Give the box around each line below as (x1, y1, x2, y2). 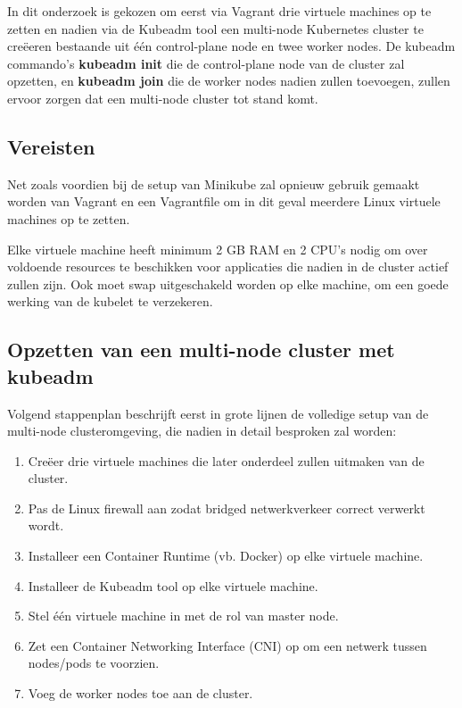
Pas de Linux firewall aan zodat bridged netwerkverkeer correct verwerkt (28, 498, 425, 517)
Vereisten (7, 132, 95, 160)
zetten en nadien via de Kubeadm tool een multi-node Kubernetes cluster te (7, 19, 424, 37)
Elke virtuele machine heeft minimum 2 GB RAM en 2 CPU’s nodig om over (7, 239, 428, 258)
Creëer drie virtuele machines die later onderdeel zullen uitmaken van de (28, 451, 425, 470)
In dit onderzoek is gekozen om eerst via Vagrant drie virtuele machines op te (7, 2, 432, 20)
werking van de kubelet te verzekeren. (7, 292, 213, 311)
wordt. (28, 516, 64, 535)
